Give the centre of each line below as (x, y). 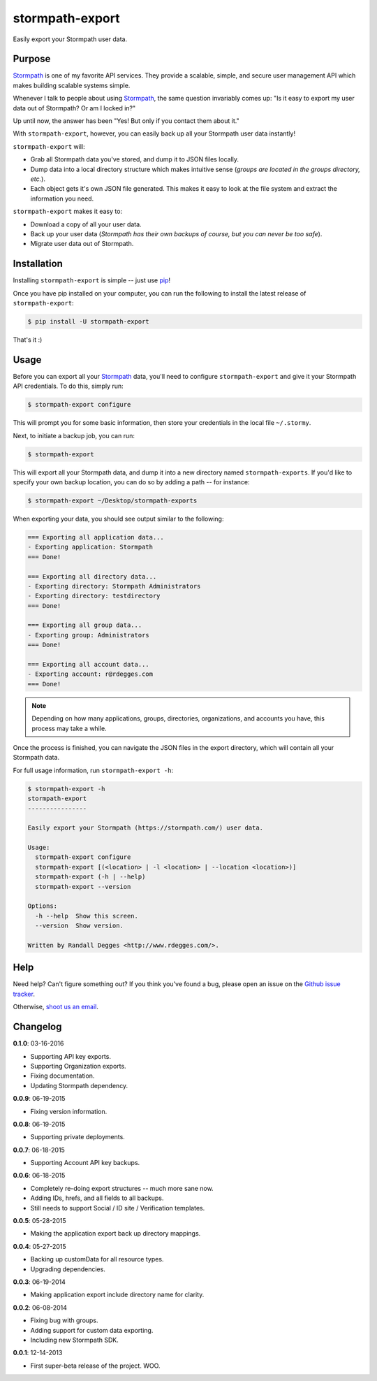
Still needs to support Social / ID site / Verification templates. (118, 1208)
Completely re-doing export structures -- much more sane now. (122, 1188)
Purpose (32, 59)
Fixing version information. (69, 1111)
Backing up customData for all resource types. (97, 1259)
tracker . (24, 994)
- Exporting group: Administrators (88, 635)
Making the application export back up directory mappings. (116, 1234)
